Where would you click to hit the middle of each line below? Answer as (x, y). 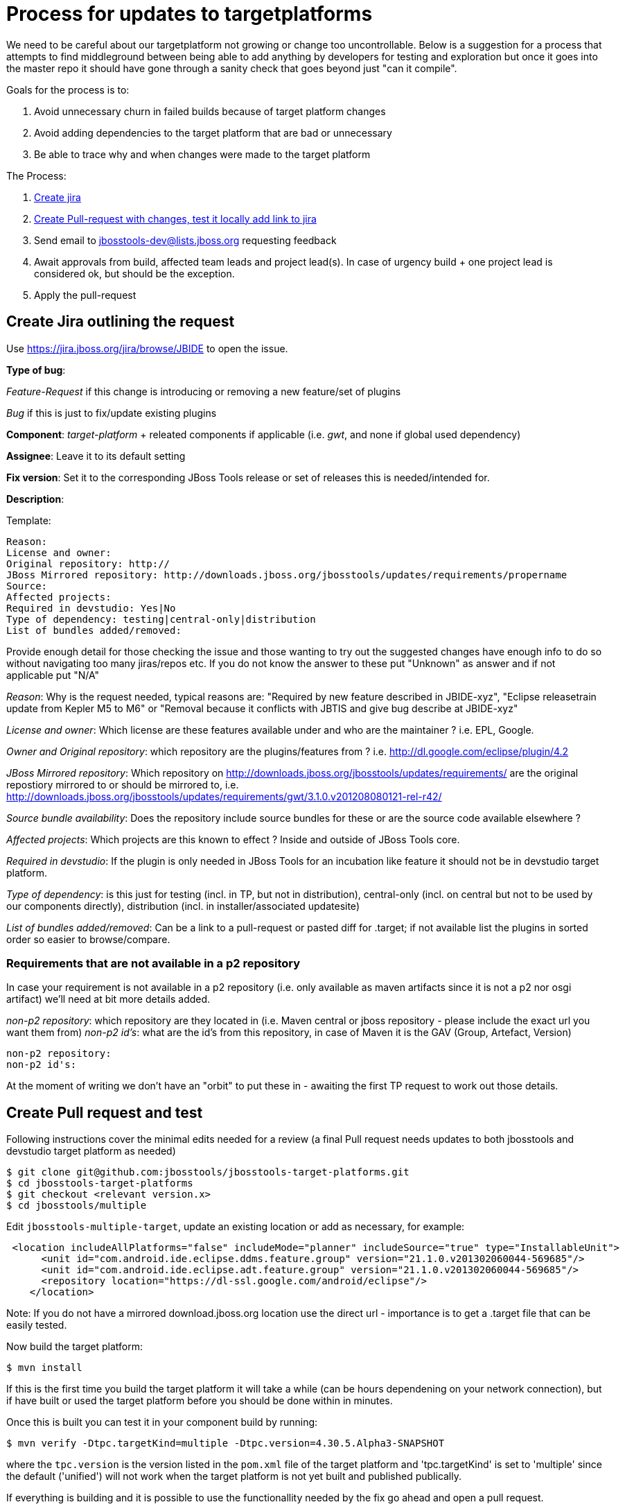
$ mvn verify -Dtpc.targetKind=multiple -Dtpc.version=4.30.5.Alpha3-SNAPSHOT (226, 1443)
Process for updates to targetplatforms (190, 14)
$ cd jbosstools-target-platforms (100, 1183)
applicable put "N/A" (53, 675)
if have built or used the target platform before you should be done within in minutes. (200, 1401)
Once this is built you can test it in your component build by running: (162, 1422)
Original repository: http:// (88, 563)
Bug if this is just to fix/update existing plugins (112, 413)
